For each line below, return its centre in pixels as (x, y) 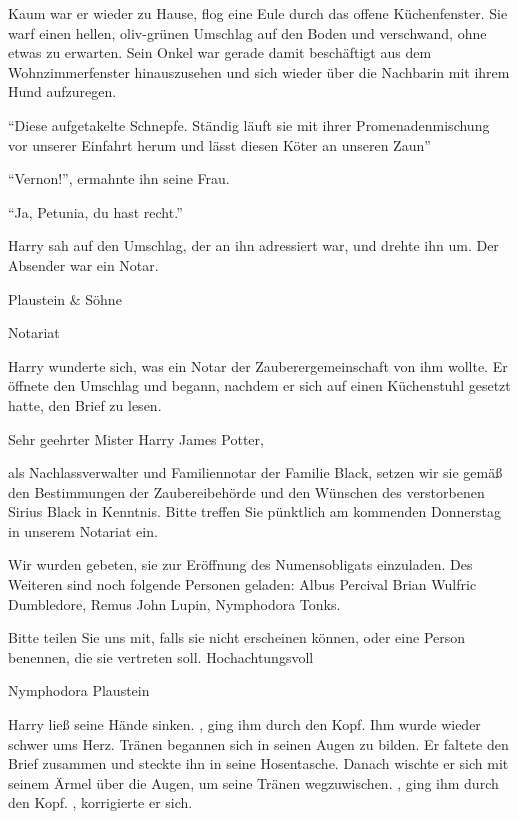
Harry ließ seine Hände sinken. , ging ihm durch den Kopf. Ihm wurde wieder (244, 724)
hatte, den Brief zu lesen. (85, 404)
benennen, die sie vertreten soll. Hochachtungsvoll (161, 656)
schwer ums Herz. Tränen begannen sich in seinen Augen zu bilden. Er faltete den (258, 743)
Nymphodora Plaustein (79, 690)
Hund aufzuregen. (62, 91)
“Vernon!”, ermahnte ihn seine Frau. (119, 178)
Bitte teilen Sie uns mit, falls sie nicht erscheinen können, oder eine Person (237, 637)
